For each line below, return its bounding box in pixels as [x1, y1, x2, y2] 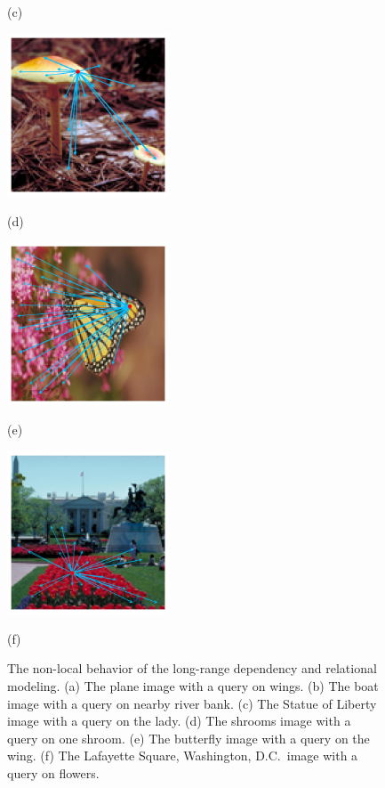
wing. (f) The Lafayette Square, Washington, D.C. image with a [7, 746, 358, 765]
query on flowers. [7, 763, 100, 782]
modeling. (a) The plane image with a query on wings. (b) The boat [7, 676, 379, 695]
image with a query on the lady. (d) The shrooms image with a [7, 711, 351, 730]
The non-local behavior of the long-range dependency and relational [7, 659, 377, 678]
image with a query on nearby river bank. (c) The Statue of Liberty [7, 694, 377, 712]
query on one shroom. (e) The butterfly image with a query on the [7, 728, 370, 747]
